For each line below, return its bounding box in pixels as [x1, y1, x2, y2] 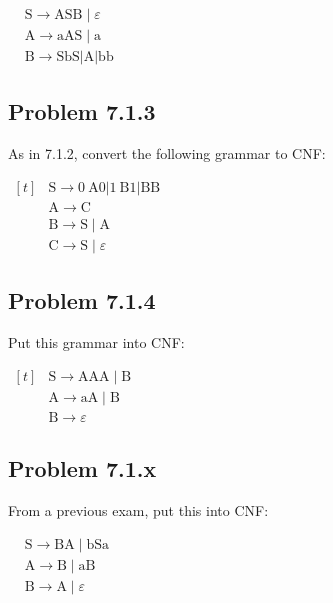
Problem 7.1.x [8, 453, 157, 484]
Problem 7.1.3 [8, 96, 156, 127]
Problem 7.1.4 [8, 285, 156, 316]
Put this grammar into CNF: [8, 332, 185, 353]
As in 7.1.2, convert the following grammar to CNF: [8, 143, 326, 164]
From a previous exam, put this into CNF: [8, 500, 269, 521]
